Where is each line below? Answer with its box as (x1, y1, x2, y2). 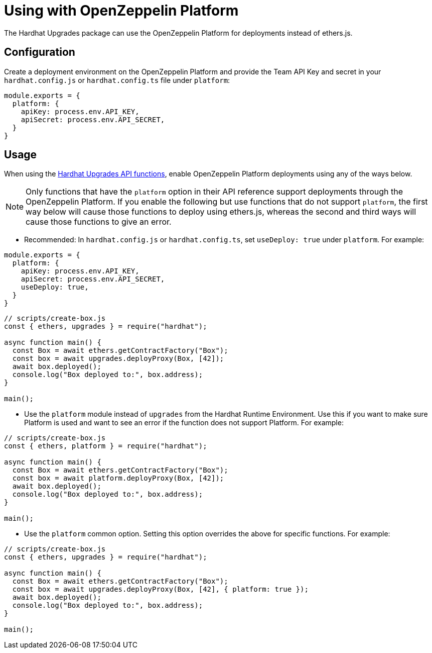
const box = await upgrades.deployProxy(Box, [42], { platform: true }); (12, 585, 309, 594)
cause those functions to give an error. (26, 217, 172, 227)
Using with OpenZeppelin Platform (4, 2, 239, 19)
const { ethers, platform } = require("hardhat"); (4, 442, 207, 450)
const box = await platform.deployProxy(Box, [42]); (12, 474, 224, 483)
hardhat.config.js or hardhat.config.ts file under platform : (4, 75, 230, 84)
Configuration (4, 46, 75, 59)
